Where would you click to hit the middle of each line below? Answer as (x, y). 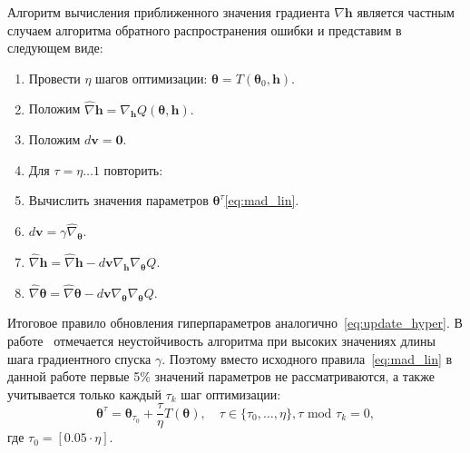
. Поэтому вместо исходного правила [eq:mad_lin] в (307, 358)
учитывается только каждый (84, 394)
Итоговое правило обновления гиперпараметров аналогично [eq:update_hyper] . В (235, 323)
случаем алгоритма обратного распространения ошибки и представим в (205, 30)
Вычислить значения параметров (118, 200)
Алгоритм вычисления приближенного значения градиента (169, 12)
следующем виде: (55, 48)
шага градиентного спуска (79, 358)
